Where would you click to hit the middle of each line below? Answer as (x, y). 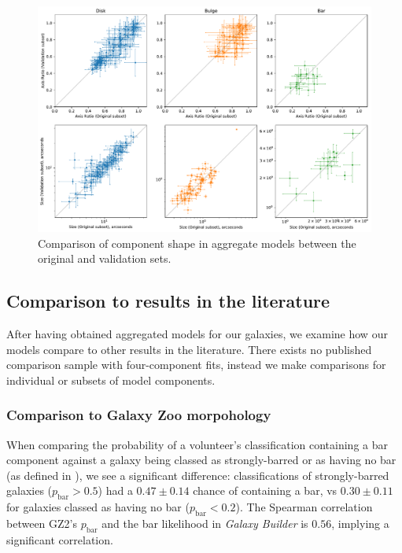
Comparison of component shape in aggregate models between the (197, 243)
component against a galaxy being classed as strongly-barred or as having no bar (201, 460)
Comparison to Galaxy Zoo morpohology (139, 415)
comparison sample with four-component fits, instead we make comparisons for (196, 365)
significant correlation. (60, 539)
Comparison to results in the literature (168, 301)
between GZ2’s (42, 523)
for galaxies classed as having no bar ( (98, 507)
